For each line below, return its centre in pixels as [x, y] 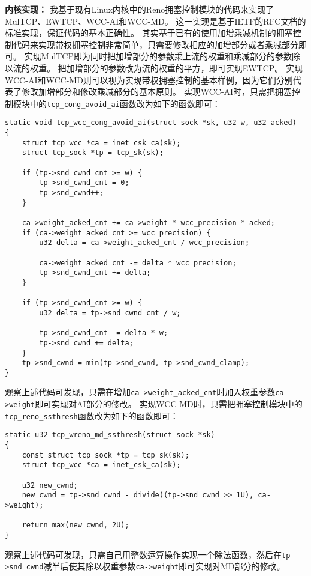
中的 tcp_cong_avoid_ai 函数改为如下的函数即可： [125, 103]
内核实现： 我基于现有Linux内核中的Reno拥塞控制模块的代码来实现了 [140, 9]
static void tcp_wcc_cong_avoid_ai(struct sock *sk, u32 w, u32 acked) [151, 123]
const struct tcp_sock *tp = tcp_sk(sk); [105, 455]
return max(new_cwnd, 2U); [76, 525]
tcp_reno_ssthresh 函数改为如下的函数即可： [92, 415]
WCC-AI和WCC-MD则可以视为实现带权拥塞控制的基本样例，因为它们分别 [149, 80]
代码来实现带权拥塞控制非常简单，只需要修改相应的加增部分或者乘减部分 [155, 44]
